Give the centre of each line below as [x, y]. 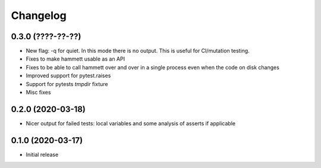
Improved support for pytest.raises [68, 76]
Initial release [42, 154]
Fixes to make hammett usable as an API [75, 59]
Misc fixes [38, 93]
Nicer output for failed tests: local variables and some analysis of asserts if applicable [131, 123]
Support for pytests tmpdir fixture [67, 84]
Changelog [39, 15]
